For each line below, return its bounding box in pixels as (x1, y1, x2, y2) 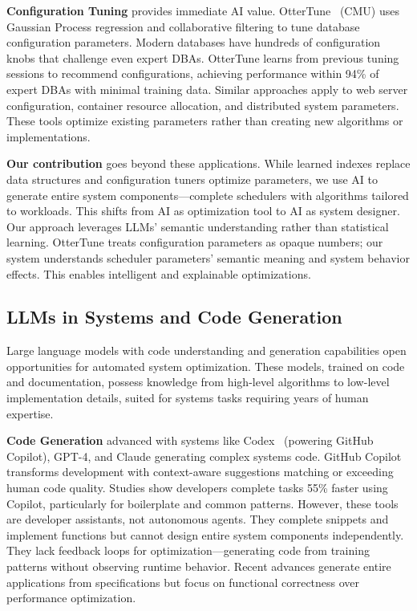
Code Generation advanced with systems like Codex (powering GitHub (6, 432, 374, 449)
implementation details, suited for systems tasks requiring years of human (6, 389, 369, 406)
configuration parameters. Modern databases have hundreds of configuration (6, 34, 381, 51)
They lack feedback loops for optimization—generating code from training (6, 542, 370, 559)
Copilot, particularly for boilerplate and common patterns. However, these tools (6, 495, 399, 511)
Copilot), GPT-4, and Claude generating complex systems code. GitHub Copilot (6, 447, 402, 464)
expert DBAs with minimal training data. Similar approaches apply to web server (6, 80, 408, 97)
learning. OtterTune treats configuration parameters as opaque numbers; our (6, 234, 383, 251)
